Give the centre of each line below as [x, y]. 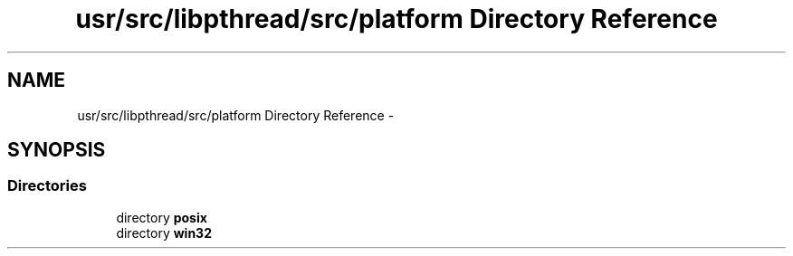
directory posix [162, 217]
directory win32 [164, 232]
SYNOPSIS [57, 150]
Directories [47, 186]
